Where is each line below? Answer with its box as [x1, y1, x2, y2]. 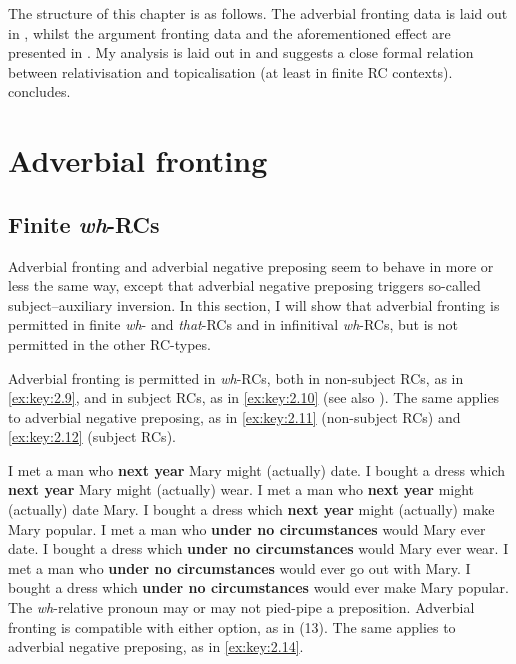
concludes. [8, 81, 71, 102]
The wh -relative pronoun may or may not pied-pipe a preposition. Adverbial [8, 597, 475, 618]
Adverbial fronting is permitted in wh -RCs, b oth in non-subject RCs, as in [8, 367, 464, 388]
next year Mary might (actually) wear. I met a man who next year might [8, 479, 475, 500]
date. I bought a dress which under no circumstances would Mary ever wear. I [8, 538, 509, 559]
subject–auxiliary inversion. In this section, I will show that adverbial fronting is [8, 294, 500, 315]
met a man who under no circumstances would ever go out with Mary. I [8, 557, 471, 578]
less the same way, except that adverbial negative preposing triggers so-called [8, 275, 481, 296]
